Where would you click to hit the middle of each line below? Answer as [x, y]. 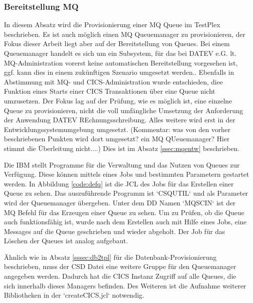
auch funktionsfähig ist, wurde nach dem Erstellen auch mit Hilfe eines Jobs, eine [125, 222]
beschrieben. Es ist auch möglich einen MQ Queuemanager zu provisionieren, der [125, 34]
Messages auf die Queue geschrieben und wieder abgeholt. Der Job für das [115, 231]
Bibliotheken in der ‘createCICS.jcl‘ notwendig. [74, 295]
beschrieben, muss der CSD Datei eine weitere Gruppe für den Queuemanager [120, 266]
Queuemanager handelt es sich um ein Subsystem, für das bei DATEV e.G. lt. [120, 53]
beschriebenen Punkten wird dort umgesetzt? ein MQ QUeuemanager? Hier [117, 139]
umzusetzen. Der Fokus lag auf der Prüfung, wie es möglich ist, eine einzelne [118, 100]
